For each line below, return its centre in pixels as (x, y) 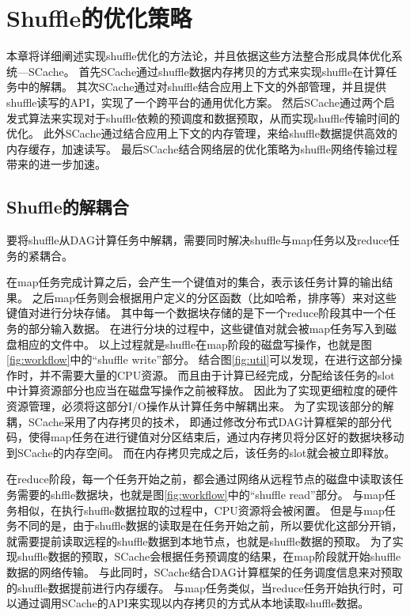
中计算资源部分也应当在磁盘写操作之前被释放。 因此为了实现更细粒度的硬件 (202, 390)
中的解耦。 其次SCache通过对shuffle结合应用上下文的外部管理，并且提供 (201, 87)
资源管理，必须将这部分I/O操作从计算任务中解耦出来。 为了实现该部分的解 (200, 406)
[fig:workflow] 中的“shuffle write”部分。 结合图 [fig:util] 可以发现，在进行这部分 (199, 359)
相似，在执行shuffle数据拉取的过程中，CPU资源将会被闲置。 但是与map (201, 510)
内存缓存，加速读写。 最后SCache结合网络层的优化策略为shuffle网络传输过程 (202, 148)
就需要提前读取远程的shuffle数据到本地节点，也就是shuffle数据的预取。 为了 (199, 540)
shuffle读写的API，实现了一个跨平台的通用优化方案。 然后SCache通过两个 (196, 102)
